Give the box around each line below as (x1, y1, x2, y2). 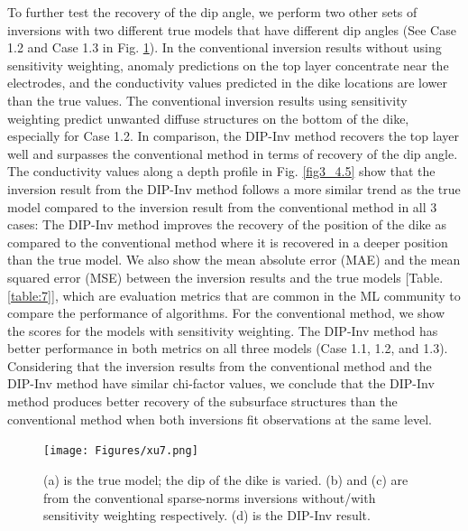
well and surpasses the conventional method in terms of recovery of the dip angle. (7, 144, 458, 163)
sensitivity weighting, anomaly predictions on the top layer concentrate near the (7, 55, 449, 74)
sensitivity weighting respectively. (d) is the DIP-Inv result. (43, 506, 371, 525)
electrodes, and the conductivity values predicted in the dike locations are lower (7, 73, 448, 92)
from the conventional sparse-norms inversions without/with (43, 488, 376, 507)
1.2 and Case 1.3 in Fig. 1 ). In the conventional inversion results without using (7, 38, 442, 57)
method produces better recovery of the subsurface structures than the (7, 392, 398, 411)
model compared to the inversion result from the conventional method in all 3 (7, 197, 437, 216)
